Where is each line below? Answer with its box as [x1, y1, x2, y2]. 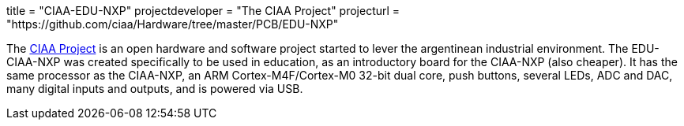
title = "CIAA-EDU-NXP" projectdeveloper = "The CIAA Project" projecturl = [6, 4, 400, 17]
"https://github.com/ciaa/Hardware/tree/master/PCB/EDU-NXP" [6, 17, 339, 31]
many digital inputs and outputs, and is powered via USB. [6, 82, 303, 95]
